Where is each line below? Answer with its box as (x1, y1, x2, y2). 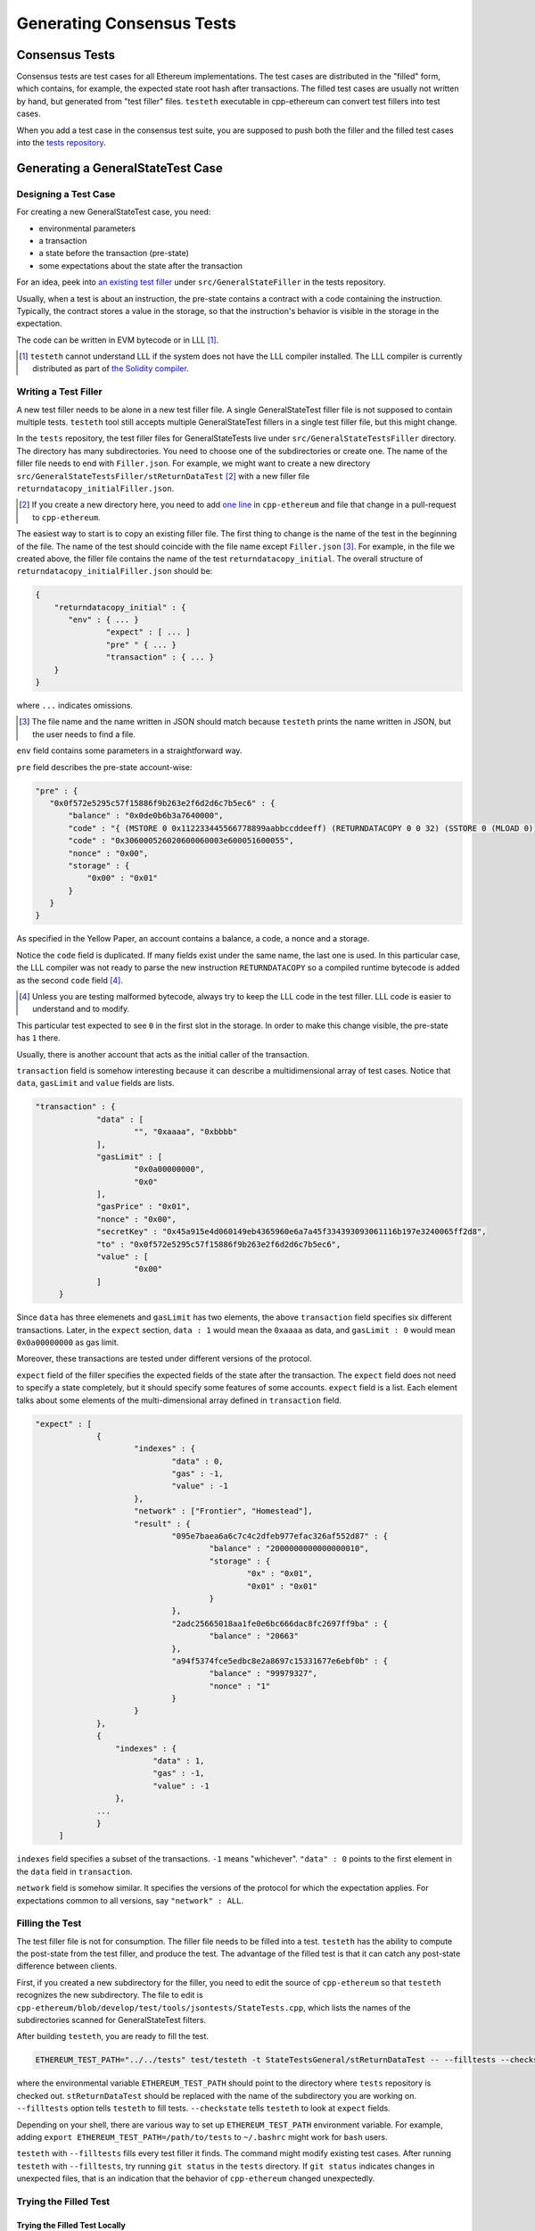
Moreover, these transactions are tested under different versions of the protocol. (16, 1353, 312, 1364)
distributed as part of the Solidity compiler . (32, 363, 189, 374)
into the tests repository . (16, 137, 106, 148)
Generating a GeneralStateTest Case (16, 161, 223, 176)
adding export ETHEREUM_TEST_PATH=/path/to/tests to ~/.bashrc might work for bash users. (16, 2131, 388, 2142)
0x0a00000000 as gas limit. (16, 1337, 119, 1348)
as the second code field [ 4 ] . (16, 975, 124, 985)
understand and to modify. (32, 1004, 130, 1015)
